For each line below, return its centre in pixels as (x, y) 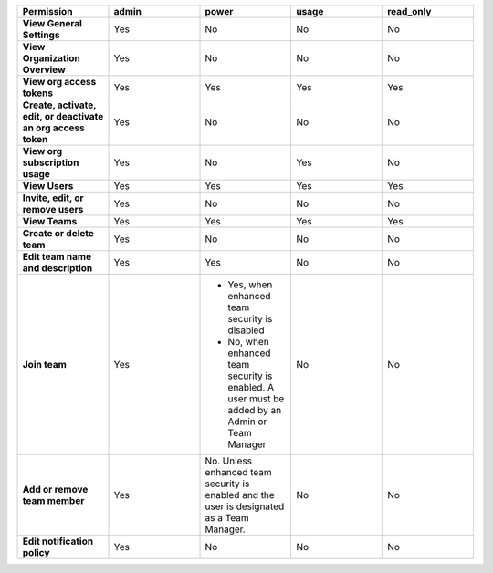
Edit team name (57, 257)
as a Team (227, 518)
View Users (48, 186)
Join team (45, 365)
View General (52, 23)
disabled (246, 330)
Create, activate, (59, 105)
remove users (53, 209)
